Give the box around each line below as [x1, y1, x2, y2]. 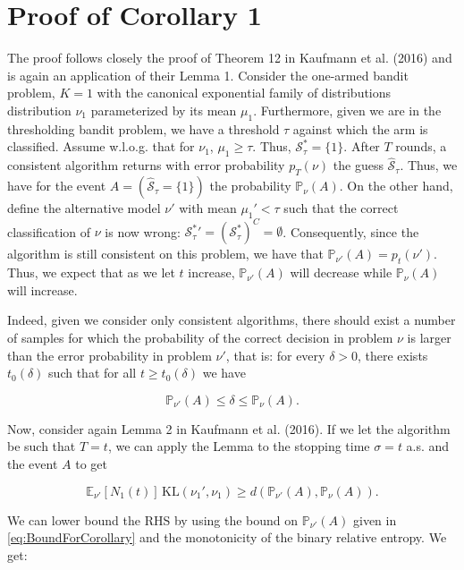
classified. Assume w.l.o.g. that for [7, 137, 195, 156]
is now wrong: [105, 222, 181, 241]
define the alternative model [7, 199, 161, 217]
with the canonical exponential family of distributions [97, 83, 392, 102]
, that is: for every [225, 345, 325, 364]
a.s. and [406, 437, 450, 455]
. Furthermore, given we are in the [253, 100, 442, 119]
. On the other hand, [339, 176, 453, 195]
